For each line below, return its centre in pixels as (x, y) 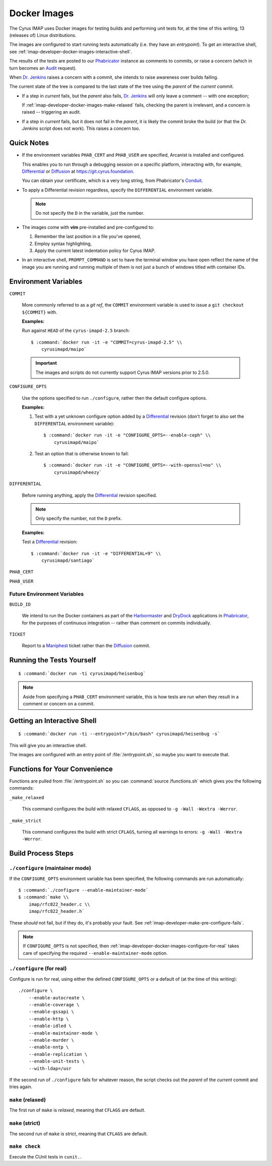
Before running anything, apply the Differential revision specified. (89, 495)
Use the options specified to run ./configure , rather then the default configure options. (115, 398)
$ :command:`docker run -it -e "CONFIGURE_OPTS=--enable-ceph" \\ (127, 435)
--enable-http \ (49, 1019)
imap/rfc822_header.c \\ (59, 904)
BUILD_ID (20, 604)
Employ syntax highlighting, (63, 244)
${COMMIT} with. (40, 312)
